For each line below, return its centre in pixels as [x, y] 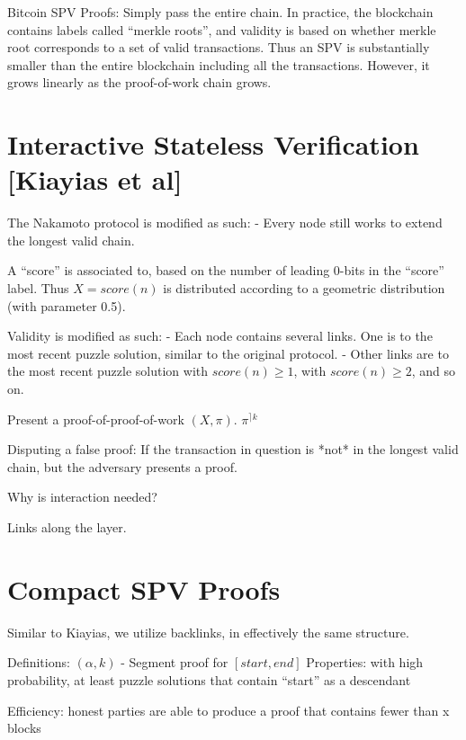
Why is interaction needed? [82, 497]
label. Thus [38, 288]
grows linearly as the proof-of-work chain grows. [139, 82]
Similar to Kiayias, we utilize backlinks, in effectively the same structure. [208, 632]
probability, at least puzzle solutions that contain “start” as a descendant [209, 679]
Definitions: [39, 662]
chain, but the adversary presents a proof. [122, 466]
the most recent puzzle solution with [108, 371]
